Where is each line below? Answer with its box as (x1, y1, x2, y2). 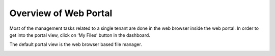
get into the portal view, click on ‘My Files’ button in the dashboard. (9, 32, 150, 38)
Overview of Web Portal (9, 8, 113, 19)
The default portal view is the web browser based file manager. (9, 41, 142, 47)
